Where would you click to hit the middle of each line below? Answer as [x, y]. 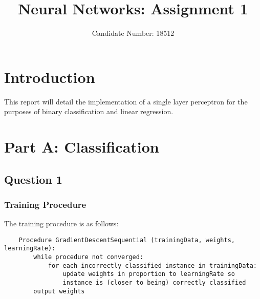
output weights [59, 291]
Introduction [50, 77]
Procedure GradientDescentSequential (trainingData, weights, [127, 240]
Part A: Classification [82, 147]
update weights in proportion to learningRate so [149, 274]
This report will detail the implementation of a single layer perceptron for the [126, 101]
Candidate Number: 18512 [133, 33]
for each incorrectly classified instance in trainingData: [152, 265]
